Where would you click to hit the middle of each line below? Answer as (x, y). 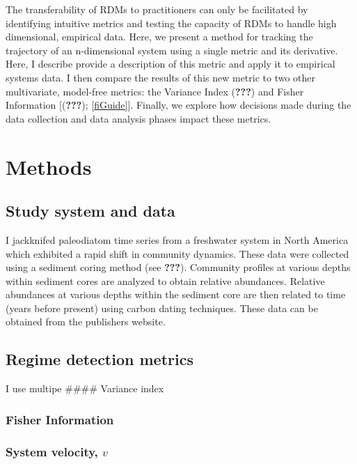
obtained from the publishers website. (86, 322)
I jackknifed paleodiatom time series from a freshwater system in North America (177, 239)
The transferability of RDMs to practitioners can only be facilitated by (157, 9)
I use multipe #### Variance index (85, 388)
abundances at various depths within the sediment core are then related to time (176, 294)
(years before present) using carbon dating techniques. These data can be (162, 308)
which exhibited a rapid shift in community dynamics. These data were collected (177, 253)
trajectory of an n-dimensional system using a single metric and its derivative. (172, 50)
